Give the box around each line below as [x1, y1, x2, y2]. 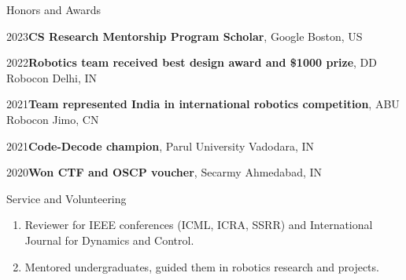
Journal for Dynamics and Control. [24, 231, 194, 248]
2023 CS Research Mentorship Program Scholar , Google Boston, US [6, 27, 363, 44]
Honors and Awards [6, 2, 101, 17]
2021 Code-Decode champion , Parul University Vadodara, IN [6, 137, 315, 154]
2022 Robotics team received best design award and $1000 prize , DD [6, 54, 377, 71]
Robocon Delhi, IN [6, 69, 98, 85]
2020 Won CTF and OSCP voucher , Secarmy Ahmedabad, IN [6, 164, 323, 180]
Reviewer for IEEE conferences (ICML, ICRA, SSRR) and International [24, 216, 373, 233]
